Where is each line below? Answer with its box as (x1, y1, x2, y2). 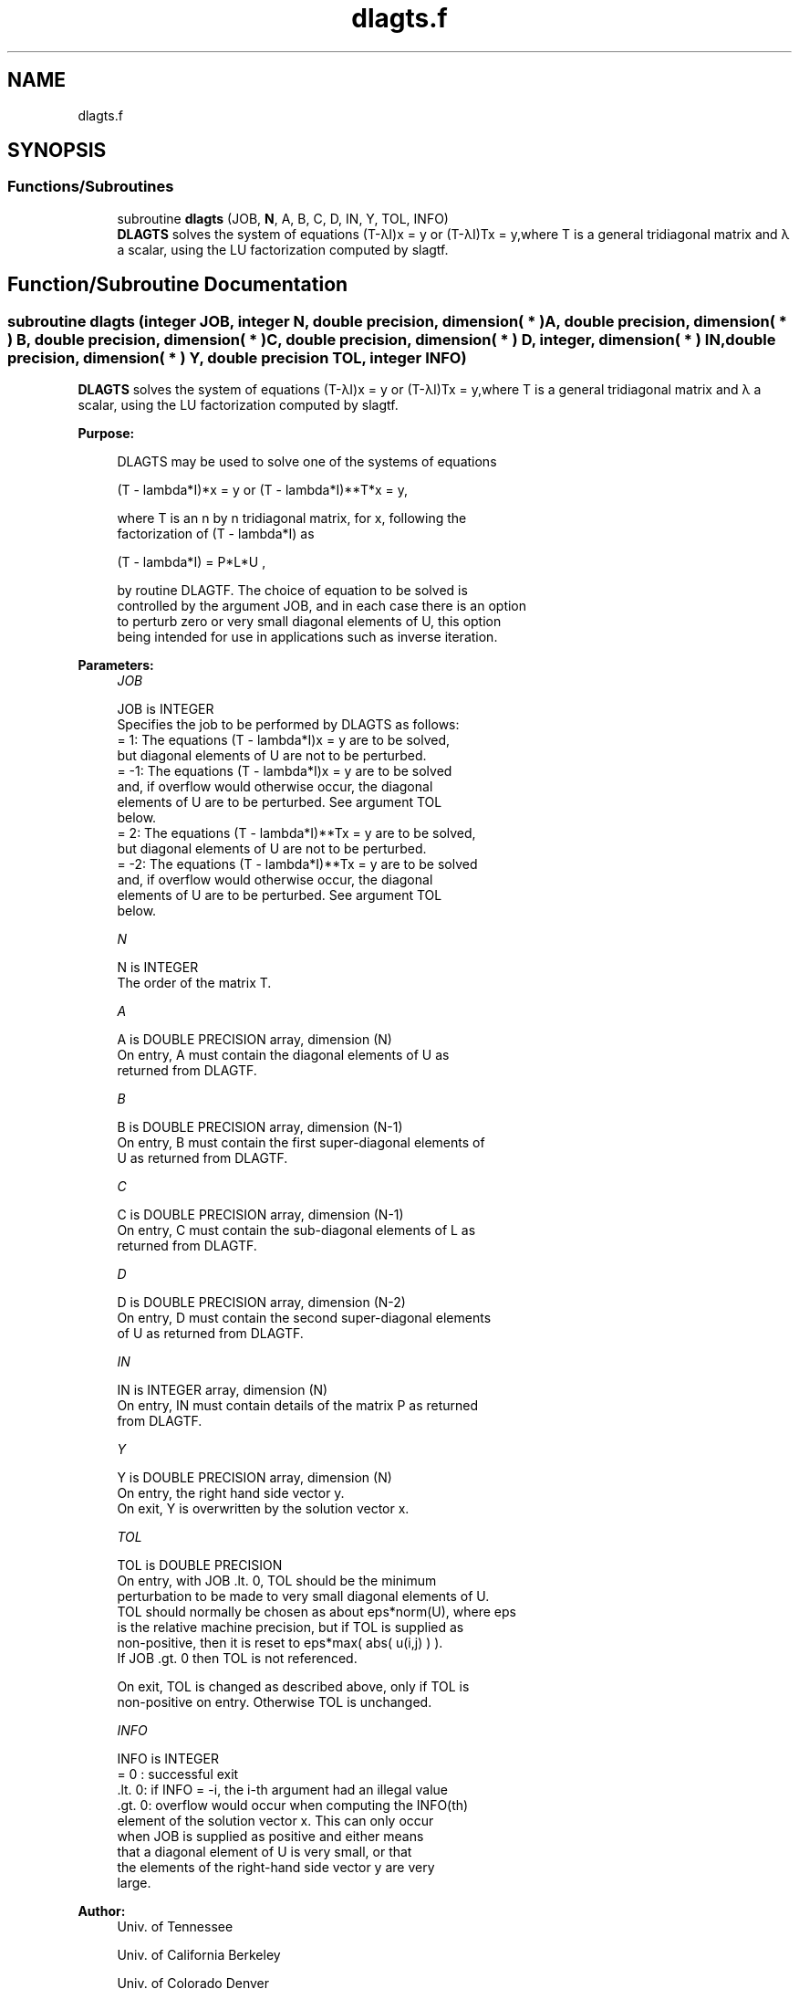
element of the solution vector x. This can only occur (117, 1813, 434, 1829)
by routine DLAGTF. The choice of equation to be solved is (117, 582, 468, 599)
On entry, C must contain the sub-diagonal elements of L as (117, 1222, 476, 1239)
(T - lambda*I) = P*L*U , (117, 554, 266, 571)
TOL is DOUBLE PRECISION (117, 1557, 283, 1574)
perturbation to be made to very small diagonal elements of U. (117, 1588, 490, 1605)
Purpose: (78, 425, 135, 442)
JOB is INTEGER (117, 701, 214, 717)
